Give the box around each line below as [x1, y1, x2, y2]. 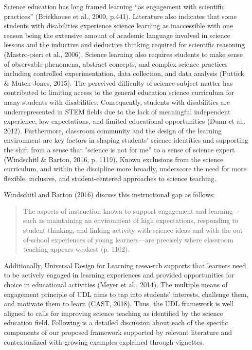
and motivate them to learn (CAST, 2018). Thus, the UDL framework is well [4, 298, 234, 309]
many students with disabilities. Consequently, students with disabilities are [4, 96, 230, 107]
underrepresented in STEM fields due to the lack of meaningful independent [4, 106, 231, 116]
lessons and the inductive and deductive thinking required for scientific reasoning [4, 39, 245, 50]
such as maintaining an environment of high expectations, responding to [23, 215, 238, 225]
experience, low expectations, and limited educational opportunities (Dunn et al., [4, 116, 246, 126]
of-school [23, 234, 50, 244]
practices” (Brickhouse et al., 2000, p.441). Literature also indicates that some [4, 11, 237, 21]
